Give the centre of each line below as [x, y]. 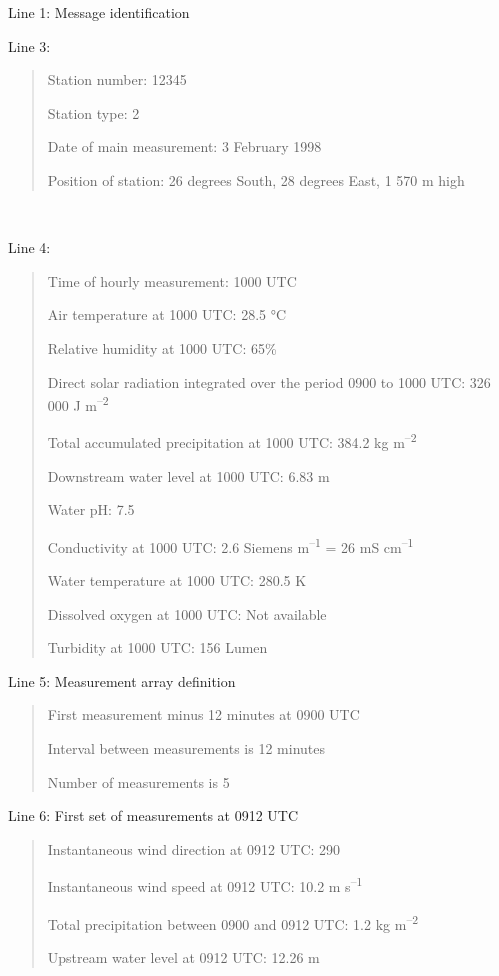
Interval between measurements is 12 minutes [186, 748]
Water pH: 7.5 [91, 509]
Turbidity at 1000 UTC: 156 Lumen [157, 647]
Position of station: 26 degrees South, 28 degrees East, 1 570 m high [256, 179]
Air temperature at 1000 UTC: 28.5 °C [167, 314]
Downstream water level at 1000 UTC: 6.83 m [188, 475]
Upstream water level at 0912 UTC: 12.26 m [183, 956]
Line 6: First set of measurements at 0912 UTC [153, 815]
